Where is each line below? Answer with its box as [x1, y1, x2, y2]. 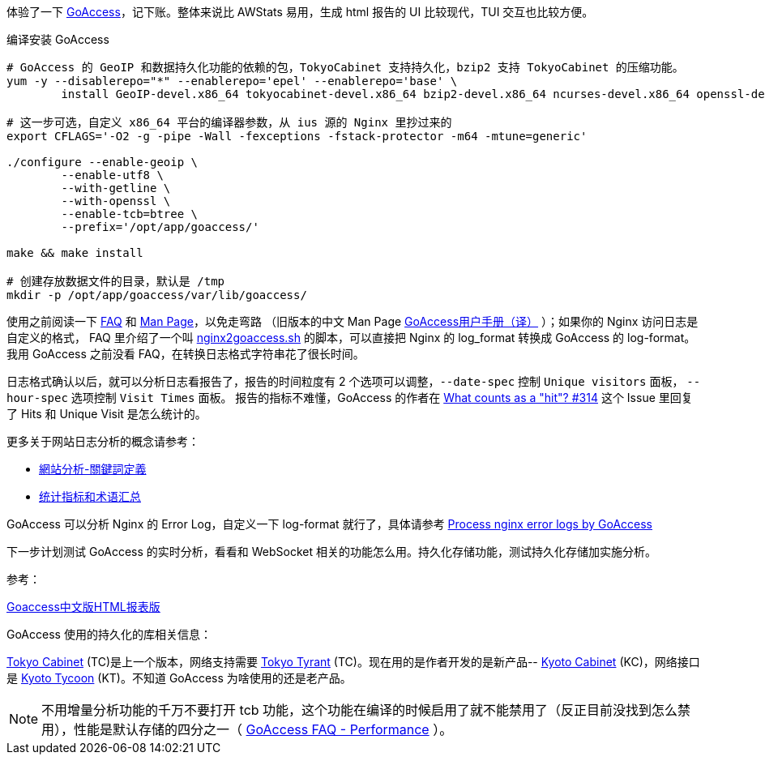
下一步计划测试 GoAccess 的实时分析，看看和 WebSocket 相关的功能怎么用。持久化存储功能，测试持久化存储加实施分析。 [6, 545, 657, 558]
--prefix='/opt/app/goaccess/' [61, 220, 259, 233]
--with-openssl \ [61, 195, 171, 207]
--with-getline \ [61, 182, 171, 195]
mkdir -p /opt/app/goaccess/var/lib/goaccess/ [6, 289, 307, 301]
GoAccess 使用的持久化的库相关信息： [6, 627, 212, 641]
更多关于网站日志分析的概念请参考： [6, 434, 199, 448]
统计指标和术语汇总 [39, 490, 141, 503]
